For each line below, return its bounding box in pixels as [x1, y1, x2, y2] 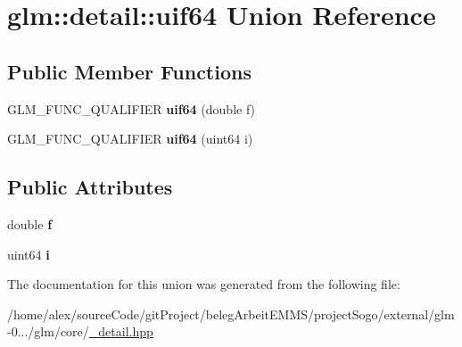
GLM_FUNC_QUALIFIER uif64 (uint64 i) [7, 129, 253, 148]
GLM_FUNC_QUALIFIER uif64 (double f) [7, 99, 256, 118]
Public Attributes [7, 173, 173, 201]
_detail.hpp [88, 322, 153, 341]
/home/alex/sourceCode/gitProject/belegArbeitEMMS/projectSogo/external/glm [7, 304, 455, 323]
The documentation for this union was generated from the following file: [7, 275, 400, 293]
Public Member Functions [7, 57, 252, 85]
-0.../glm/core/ [7, 322, 89, 341]
